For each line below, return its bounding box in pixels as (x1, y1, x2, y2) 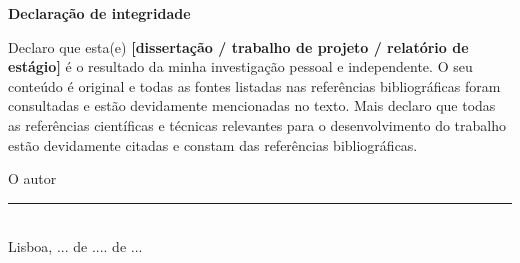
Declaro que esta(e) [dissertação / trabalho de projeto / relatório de (8, 36, 469, 57)
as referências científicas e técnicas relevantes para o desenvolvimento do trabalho (8, 114, 506, 135)
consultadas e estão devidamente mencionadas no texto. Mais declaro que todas (8, 95, 496, 116)
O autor (8, 168, 57, 189)
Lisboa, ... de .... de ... (8, 236, 143, 257)
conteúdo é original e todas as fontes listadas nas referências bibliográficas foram (8, 75, 501, 96)
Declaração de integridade (8, 3, 191, 23)
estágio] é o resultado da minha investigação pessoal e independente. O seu (8, 56, 473, 77)
